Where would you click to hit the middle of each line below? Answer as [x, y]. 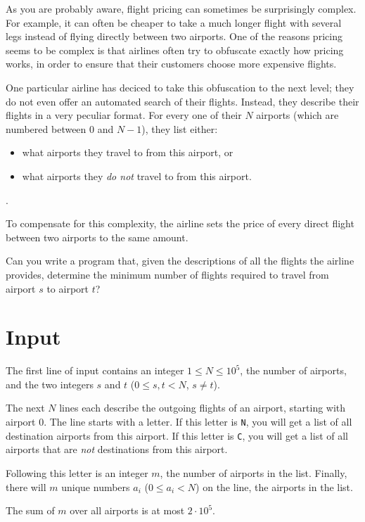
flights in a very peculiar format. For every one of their [124, 115]
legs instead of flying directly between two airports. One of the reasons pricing [174, 36]
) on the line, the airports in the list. [274, 486]
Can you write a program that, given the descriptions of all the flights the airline [180, 261]
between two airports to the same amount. [97, 237]
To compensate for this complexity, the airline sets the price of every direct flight [180, 223]
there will [26, 486]
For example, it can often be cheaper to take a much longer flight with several [174, 22]
